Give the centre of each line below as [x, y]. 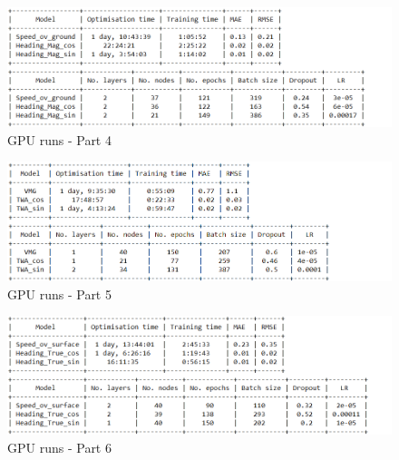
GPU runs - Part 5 [59, 294]
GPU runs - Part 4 [59, 139]
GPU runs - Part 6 [59, 447]
